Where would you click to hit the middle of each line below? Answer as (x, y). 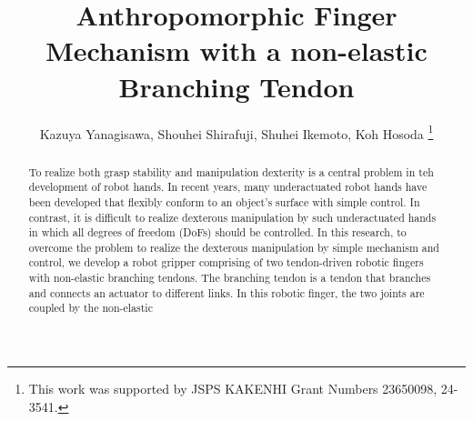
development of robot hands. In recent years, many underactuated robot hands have (228, 187)
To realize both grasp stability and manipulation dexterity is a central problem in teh (231, 171)
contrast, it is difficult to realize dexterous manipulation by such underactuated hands (232, 217)
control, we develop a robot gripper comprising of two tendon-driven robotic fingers (226, 262)
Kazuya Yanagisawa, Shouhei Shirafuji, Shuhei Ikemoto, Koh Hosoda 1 (236, 132)
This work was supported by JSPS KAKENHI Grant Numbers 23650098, (233, 389)
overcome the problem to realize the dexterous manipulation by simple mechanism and (234, 247)
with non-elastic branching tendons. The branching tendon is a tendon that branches (230, 278)
